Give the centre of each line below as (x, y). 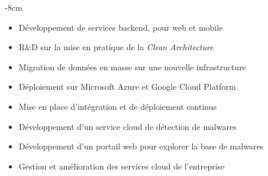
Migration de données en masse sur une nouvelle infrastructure (132, 66)
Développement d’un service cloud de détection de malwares (127, 126)
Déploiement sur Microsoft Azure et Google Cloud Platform (127, 87)
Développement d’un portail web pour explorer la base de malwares (141, 146)
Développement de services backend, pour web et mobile (121, 27)
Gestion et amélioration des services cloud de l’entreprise (122, 166)
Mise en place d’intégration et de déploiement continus (118, 106)
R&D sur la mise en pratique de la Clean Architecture (116, 47)
